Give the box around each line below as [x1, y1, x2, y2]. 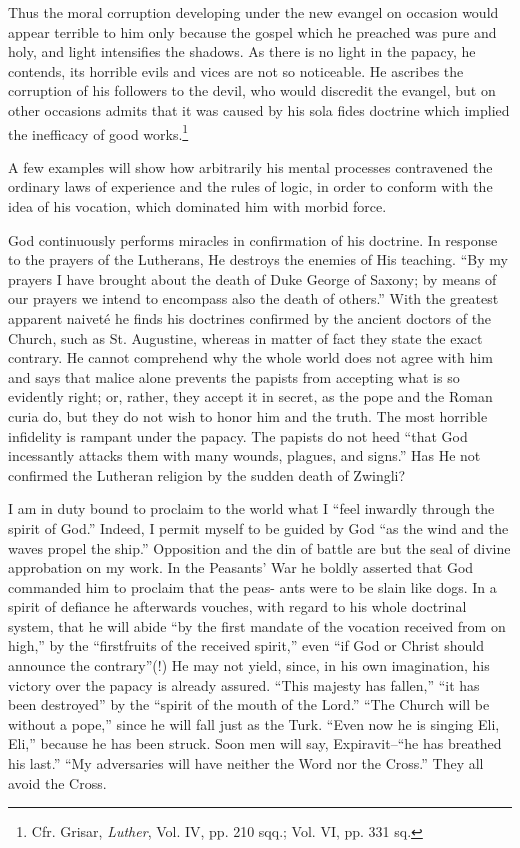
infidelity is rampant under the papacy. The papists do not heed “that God [8, 425, 468, 446]
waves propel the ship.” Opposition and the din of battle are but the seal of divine [8, 537, 511, 558]
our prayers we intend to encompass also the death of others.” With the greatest [8, 288, 499, 309]
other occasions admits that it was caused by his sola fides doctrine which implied [8, 99, 510, 120]
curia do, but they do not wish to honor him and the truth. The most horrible [8, 405, 488, 426]
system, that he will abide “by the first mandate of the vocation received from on [8, 615, 506, 636]
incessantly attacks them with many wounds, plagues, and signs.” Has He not [8, 445, 481, 466]
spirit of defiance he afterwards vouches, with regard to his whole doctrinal [8, 596, 467, 617]
